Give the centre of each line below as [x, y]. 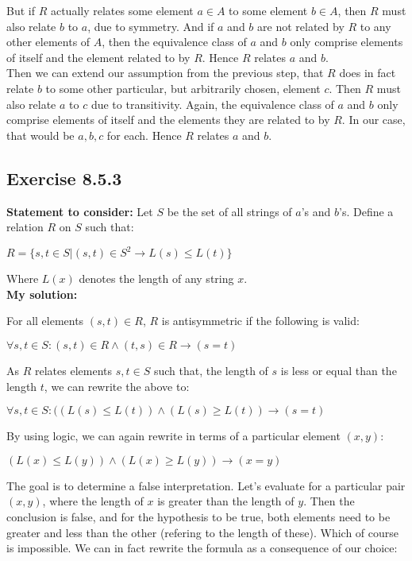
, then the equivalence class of [174, 42]
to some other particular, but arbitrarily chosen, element [183, 88]
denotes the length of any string [156, 279]
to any [375, 26]
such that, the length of [211, 371]
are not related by [301, 26]
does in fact [368, 73]
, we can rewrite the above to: [117, 386]
